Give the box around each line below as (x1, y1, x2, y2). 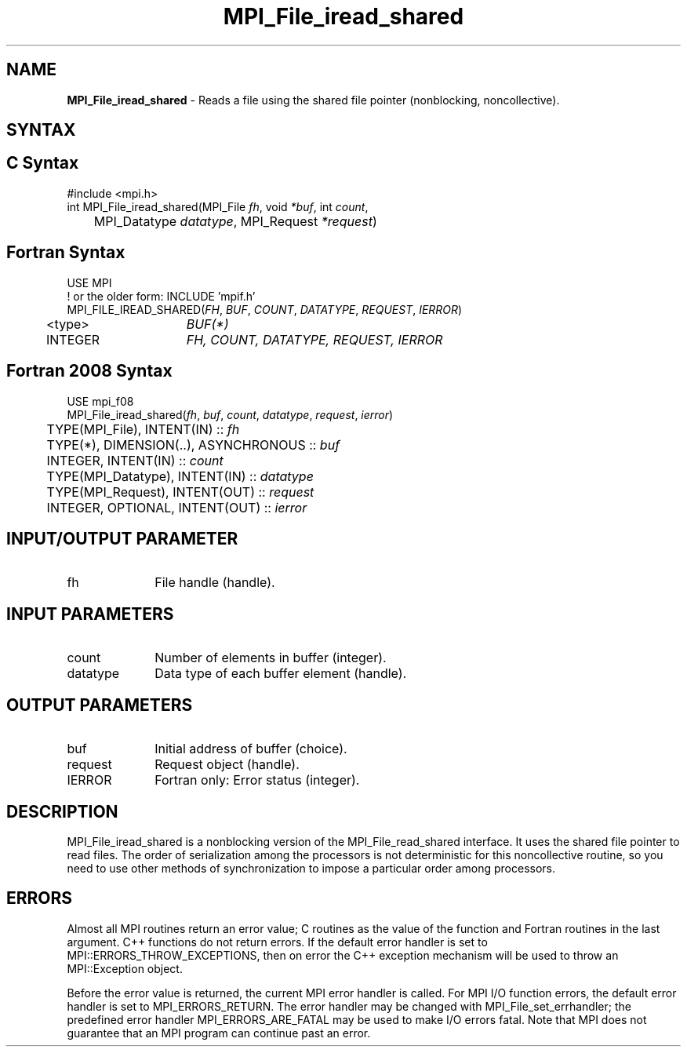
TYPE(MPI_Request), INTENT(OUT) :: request (46, 483, 314, 500)
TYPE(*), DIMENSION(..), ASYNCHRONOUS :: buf (46, 436, 340, 453)
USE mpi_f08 (67, 394, 134, 408)
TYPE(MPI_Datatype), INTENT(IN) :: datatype (46, 468, 314, 484)
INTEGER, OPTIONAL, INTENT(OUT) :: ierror (46, 499, 307, 516)
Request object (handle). (154, 756, 300, 773)
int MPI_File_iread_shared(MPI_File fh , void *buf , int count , (67, 199, 369, 213)
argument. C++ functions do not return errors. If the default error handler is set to (67, 935, 488, 949)
